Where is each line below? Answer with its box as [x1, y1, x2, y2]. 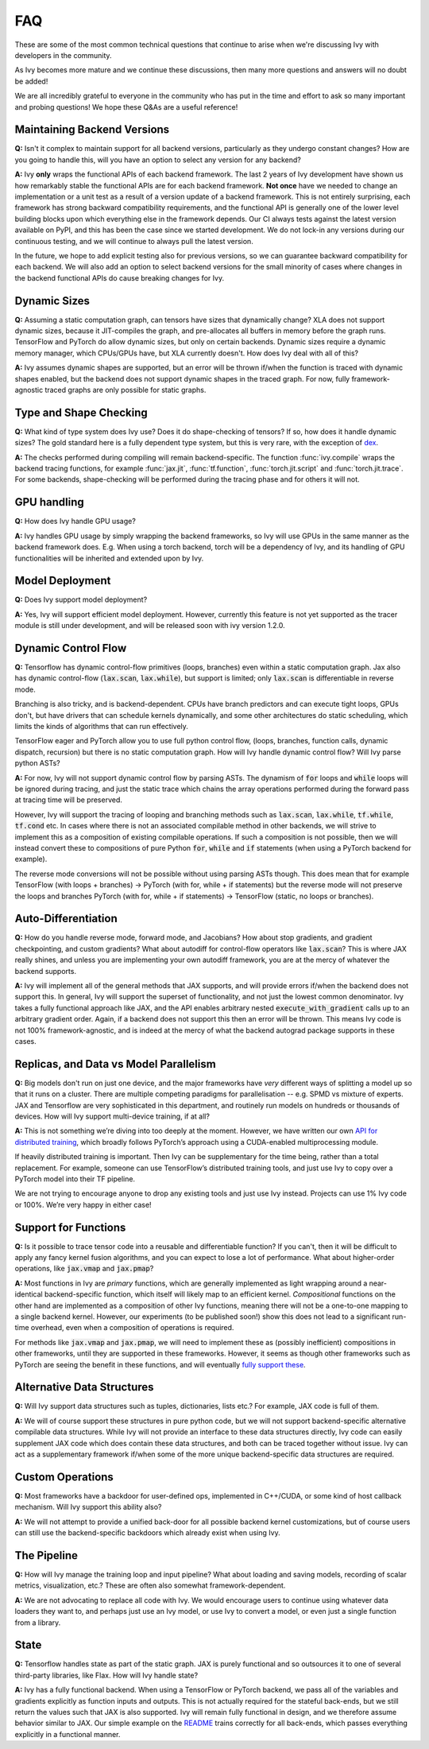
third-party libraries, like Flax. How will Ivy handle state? [14, 1670, 199, 1680]
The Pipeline [14, 1549, 79, 1562]
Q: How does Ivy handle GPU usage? [14, 517, 137, 526]
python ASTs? [14, 758, 60, 768]
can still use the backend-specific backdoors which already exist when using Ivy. [14, 1528, 281, 1538]
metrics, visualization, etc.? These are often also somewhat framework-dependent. [14, 1580, 286, 1590]
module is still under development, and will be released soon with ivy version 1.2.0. [14, 621, 285, 630]
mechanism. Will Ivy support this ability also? [14, 1503, 162, 1512]
